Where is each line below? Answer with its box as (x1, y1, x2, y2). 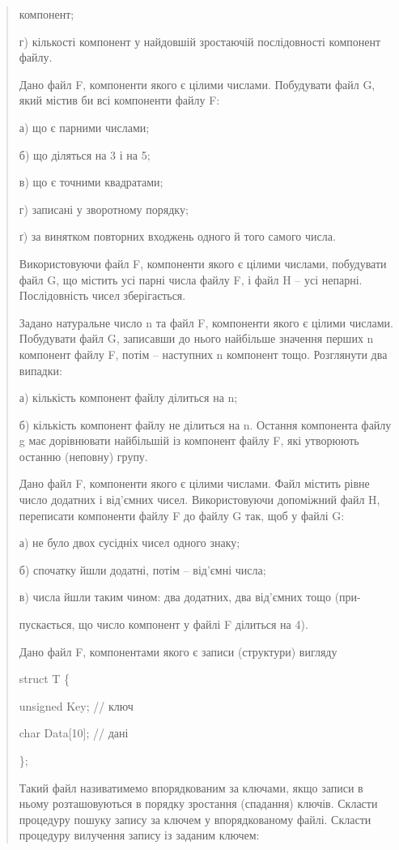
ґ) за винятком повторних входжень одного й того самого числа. (19, 228, 336, 245)
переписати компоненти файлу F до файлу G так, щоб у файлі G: (19, 506, 345, 523)
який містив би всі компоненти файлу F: (19, 92, 220, 109)
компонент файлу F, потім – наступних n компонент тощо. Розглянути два (19, 345, 388, 362)
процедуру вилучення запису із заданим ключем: (19, 827, 260, 844)
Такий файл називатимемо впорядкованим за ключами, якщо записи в (19, 779, 363, 796)
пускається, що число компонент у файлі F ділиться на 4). (19, 616, 308, 633)
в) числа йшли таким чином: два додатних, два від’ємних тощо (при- (19, 588, 361, 605)
